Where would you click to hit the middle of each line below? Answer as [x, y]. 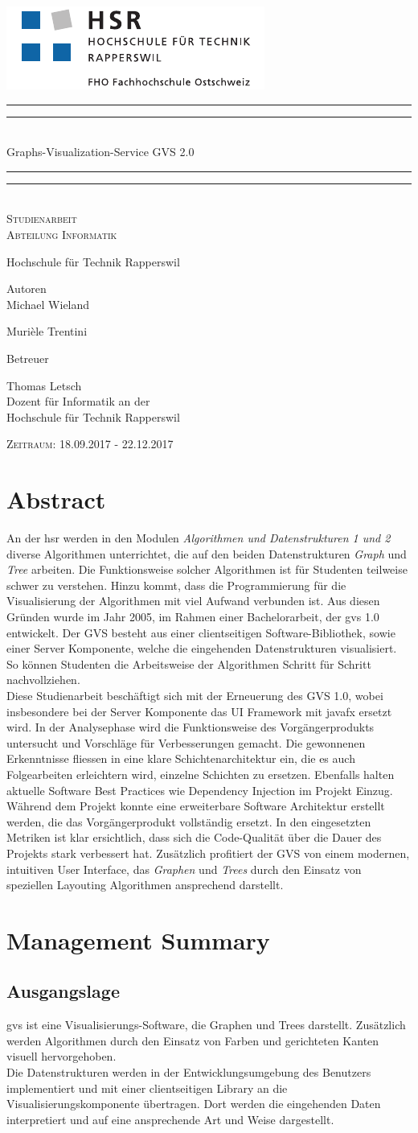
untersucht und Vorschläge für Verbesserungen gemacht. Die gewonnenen [186, 742]
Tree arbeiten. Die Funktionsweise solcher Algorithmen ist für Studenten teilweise [207, 569]
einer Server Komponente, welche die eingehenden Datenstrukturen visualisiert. [202, 648]
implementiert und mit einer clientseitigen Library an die [147, 1088]
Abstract [56, 499]
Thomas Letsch [44, 385]
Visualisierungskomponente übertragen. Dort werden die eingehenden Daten [194, 1104]
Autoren [27, 288]
